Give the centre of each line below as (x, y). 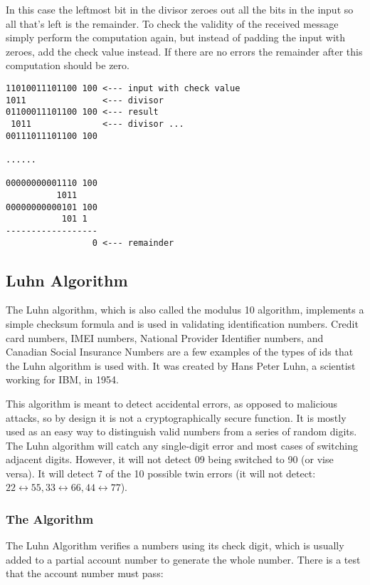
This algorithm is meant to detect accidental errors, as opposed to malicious (172, 403)
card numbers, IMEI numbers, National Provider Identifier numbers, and (165, 337)
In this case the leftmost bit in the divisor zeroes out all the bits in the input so (180, 9)
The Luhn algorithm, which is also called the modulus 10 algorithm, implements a (185, 310)
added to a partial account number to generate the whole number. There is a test (183, 559)
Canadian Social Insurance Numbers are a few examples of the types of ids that (180, 352)
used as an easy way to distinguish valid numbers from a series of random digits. (181, 431)
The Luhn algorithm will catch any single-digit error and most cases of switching (182, 445)
